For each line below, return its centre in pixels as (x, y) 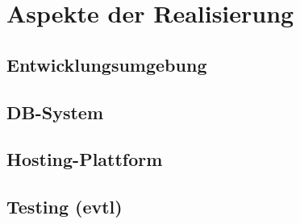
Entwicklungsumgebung (107, 64)
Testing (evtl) (65, 207)
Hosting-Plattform (85, 159)
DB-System (55, 112)
